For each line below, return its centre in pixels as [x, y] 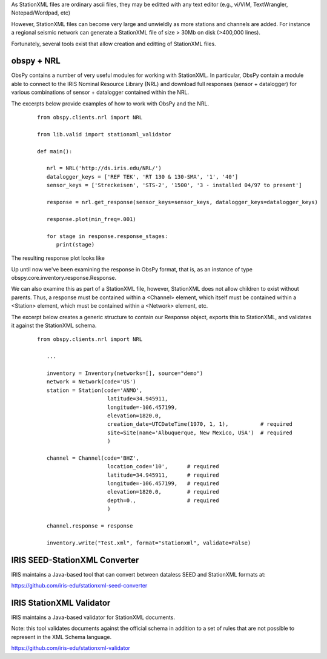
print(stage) [75, 244]
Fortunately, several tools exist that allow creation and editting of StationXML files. [114, 44]
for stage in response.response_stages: [107, 236]
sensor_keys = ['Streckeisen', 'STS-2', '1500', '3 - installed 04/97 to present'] [174, 185]
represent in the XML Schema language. [61, 637]
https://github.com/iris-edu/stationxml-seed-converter [79, 586]
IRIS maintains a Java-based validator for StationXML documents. [93, 617]
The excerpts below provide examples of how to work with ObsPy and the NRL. [110, 104]
